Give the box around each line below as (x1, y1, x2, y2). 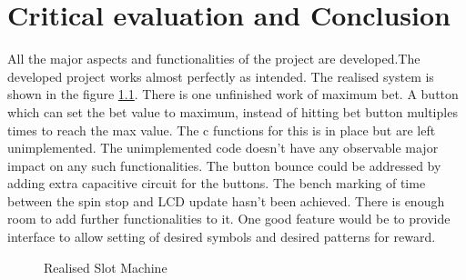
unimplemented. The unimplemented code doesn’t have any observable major (7, 138, 439, 157)
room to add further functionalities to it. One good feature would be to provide (7, 209, 451, 228)
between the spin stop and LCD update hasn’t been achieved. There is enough (7, 191, 445, 210)
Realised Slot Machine (44, 257, 167, 276)
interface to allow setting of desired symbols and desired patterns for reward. (7, 227, 436, 246)
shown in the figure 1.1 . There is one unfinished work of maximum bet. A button (7, 85, 459, 104)
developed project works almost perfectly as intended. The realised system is (7, 66, 434, 85)
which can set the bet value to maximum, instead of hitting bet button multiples (7, 102, 458, 121)
